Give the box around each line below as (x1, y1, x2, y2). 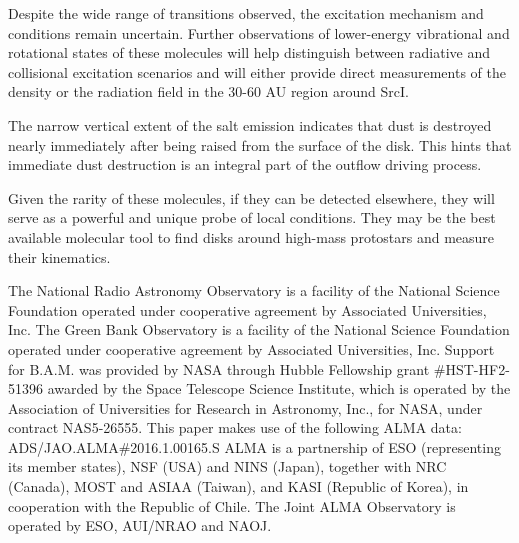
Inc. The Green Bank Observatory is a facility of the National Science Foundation (8, 319, 510, 340)
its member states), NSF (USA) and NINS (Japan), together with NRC (8, 456, 447, 477)
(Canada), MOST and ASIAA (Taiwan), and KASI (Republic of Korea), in (8, 476, 469, 497)
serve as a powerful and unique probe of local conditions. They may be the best (8, 207, 496, 228)
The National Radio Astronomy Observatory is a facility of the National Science (8, 280, 500, 301)
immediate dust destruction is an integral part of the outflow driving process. (8, 154, 482, 175)
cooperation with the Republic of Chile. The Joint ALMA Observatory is (8, 495, 456, 516)
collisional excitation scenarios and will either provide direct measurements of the (8, 61, 506, 82)
